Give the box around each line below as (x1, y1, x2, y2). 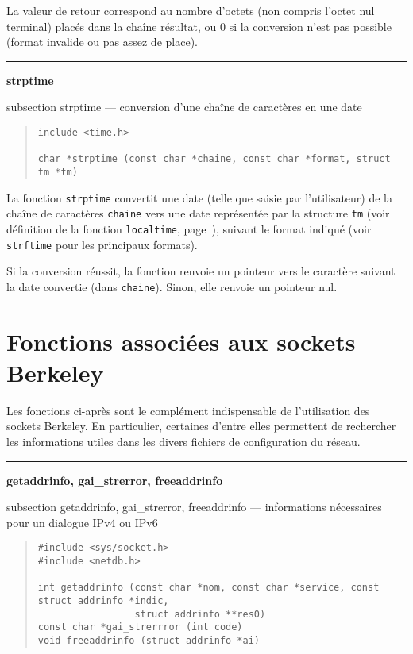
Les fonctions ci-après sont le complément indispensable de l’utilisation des (6, 402, 370, 418)
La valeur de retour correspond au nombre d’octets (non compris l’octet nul (6, 2, 375, 18)
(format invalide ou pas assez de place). (6, 33, 198, 50)
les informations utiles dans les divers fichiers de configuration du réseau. (6, 433, 361, 449)
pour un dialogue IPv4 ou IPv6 (6, 514, 158, 530)
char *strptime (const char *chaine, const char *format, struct (37, 153, 391, 165)
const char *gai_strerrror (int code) (37, 621, 243, 633)
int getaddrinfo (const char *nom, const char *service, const (37, 582, 380, 594)
